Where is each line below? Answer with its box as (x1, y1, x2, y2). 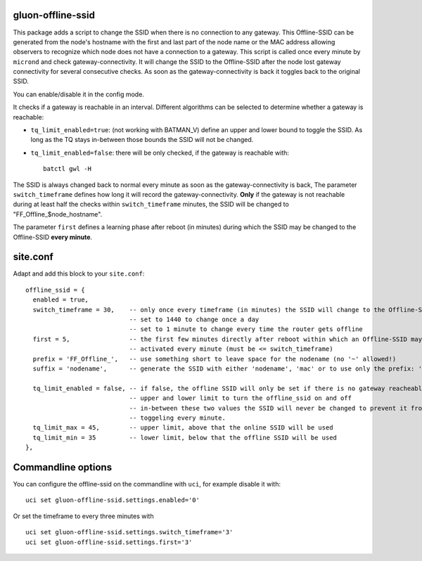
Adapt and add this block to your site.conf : (13, 269, 145, 278)
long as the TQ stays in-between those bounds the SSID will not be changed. (30, 136, 254, 144)
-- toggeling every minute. (129, 413, 226, 422)
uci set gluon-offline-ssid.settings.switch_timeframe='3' (25, 528, 234, 536)
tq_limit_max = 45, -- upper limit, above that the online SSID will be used (32, 424, 333, 432)
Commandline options (13, 461, 113, 473)
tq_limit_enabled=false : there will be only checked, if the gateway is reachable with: (30, 148, 290, 157)
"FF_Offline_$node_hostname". (13, 209, 103, 218)
